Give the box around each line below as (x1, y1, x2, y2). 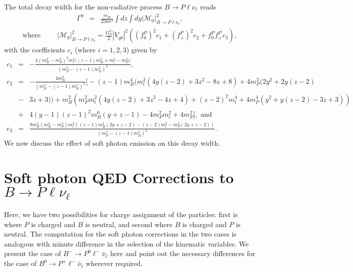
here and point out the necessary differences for (110, 248, 255, 259)
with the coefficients (4, 44, 65, 55)
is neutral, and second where (85, 219, 172, 229)
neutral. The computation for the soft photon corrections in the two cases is (4, 229, 236, 239)
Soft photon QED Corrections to (4, 167, 234, 188)
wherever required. (85, 258, 142, 269)
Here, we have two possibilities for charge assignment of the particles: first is (4, 209, 238, 220)
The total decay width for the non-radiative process (4, 1, 162, 11)
